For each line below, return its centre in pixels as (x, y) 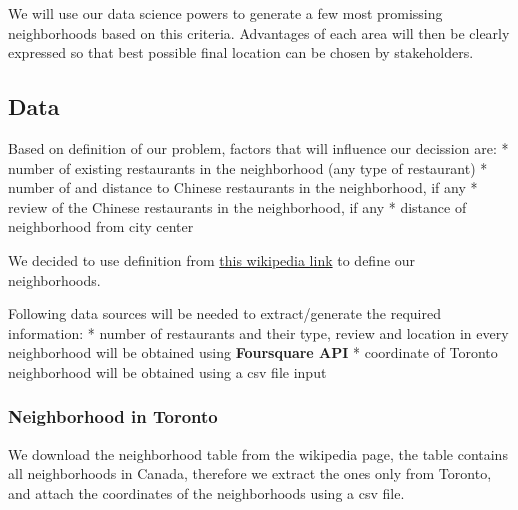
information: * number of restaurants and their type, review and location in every (258, 332)
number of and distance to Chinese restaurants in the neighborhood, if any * (243, 187)
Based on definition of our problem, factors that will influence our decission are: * (258, 147)
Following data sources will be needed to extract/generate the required (224, 313)
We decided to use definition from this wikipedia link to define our (212, 259)
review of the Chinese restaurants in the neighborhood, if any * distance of (237, 206)
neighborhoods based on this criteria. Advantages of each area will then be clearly (259, 32)
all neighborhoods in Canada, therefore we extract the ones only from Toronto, (250, 473)
